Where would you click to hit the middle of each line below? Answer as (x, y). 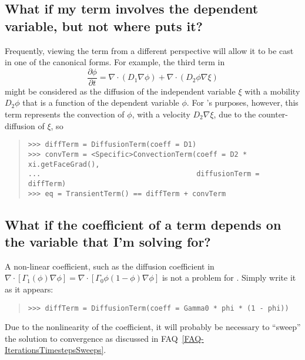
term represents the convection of (65, 114)
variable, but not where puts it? (104, 26)
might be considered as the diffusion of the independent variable (120, 91)
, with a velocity (161, 114)
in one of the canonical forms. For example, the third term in (115, 62)
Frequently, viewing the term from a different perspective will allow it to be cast (149, 50)
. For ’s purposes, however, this (242, 102)
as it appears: (29, 289)
